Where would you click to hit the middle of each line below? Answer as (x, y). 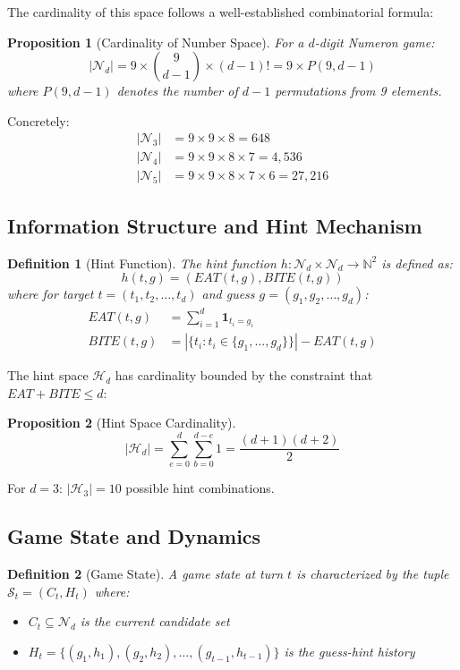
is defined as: (417, 263)
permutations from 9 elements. (358, 91)
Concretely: (38, 120)
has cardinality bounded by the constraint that (244, 375)
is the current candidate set (155, 621)
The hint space (48, 375)
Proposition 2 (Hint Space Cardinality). (122, 423)
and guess (228, 294)
